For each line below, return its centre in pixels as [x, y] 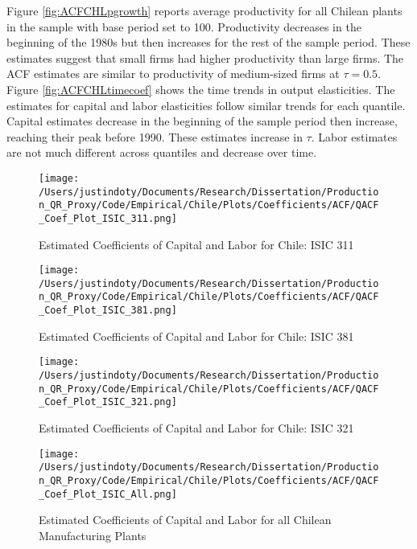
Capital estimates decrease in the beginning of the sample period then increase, [202, 121]
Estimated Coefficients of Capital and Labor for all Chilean [185, 520]
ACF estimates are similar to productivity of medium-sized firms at [173, 74]
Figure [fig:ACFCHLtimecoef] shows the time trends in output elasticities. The [201, 89]
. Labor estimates [354, 136]
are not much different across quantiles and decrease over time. [162, 152]
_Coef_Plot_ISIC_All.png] [108, 494]
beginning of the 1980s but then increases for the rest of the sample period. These [208, 42]
